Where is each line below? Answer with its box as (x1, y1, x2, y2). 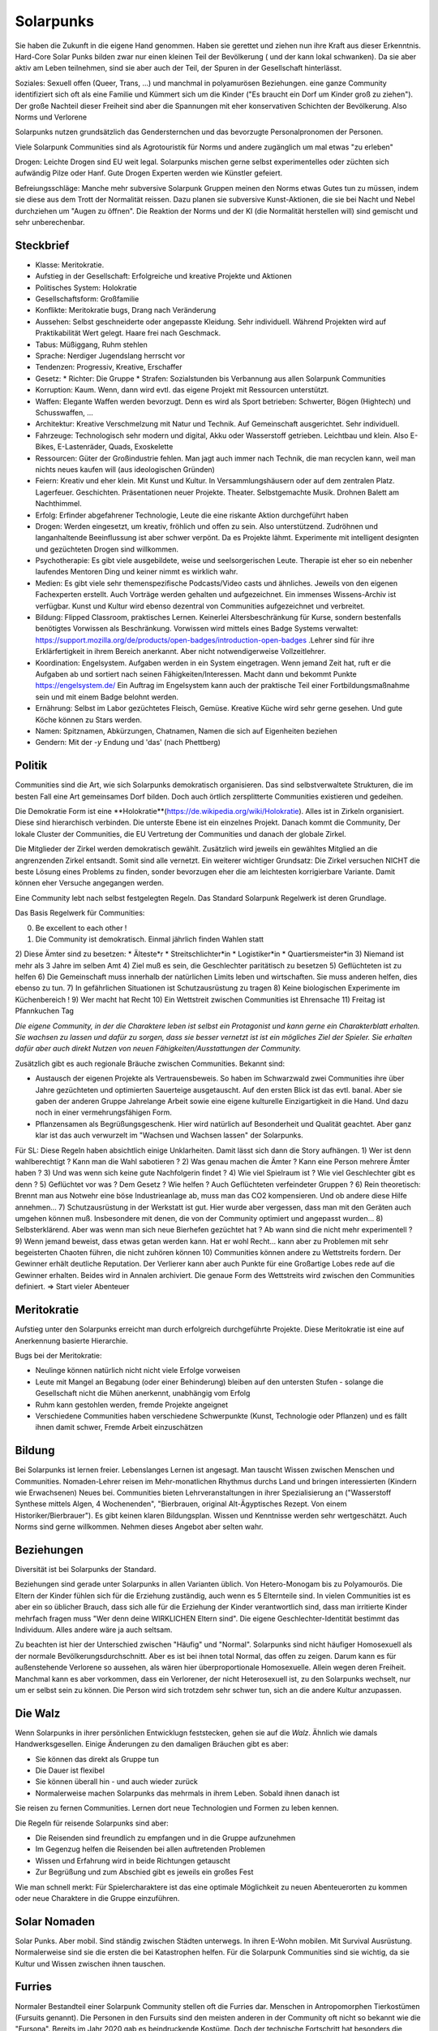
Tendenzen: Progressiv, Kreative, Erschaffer (35, 362, 182, 372)
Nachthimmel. (35, 499, 83, 509)
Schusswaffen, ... (35, 408, 93, 418)
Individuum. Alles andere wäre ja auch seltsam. (15, 1625, 173, 1635)
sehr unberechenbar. (15, 218, 85, 227)
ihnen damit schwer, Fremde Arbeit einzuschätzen (35, 1423, 203, 1432)
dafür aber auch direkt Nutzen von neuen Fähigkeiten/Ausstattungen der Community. (15, 1044, 302, 1054)
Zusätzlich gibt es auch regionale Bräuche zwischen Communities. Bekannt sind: (15, 1059, 286, 1068)
